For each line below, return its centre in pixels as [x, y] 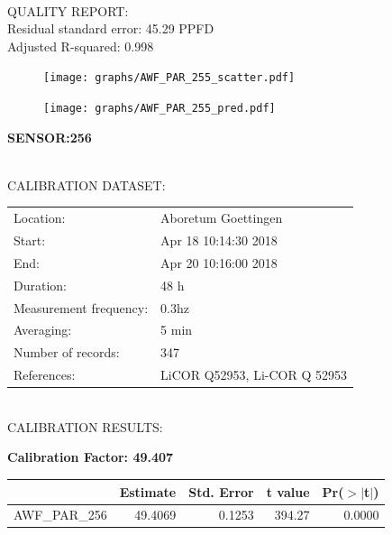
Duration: [40, 285]
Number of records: [67, 352]
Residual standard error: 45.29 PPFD [111, 28]
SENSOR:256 [50, 137]
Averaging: [43, 330]
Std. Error [221, 491]
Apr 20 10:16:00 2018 [219, 262]
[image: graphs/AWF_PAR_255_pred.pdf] [160, 109]
